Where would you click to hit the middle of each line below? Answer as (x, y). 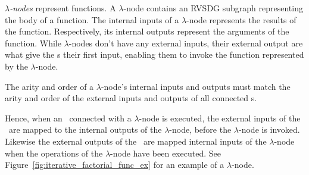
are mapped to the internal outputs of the (85, 129)
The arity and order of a (49, 86)
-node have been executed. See (166, 153)
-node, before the (200, 129)
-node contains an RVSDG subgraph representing (213, 8)
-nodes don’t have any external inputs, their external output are (186, 43)
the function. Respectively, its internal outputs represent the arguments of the (147, 31)
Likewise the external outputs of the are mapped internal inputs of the (136, 141)
